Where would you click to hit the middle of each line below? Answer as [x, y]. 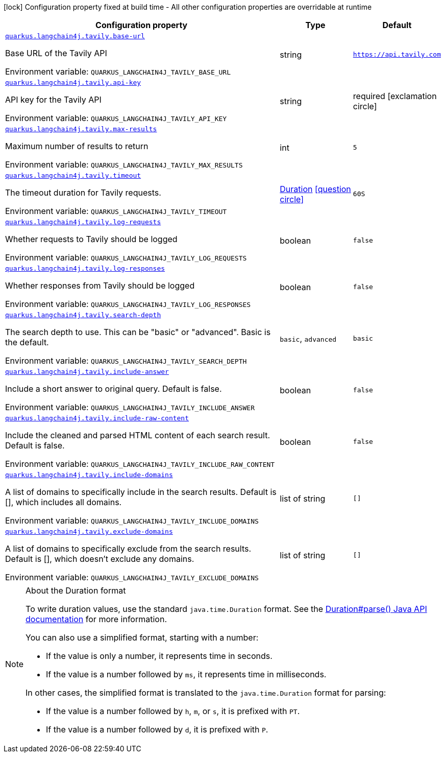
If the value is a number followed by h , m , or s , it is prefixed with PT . [173, 711]
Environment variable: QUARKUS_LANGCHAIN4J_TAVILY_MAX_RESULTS [124, 164]
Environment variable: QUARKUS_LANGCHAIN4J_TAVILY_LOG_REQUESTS [126, 257]
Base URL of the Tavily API [56, 53]
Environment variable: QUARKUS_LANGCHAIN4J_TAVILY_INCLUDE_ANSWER [130, 407]
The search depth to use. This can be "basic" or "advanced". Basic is [138, 332]
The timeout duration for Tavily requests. [83, 193]
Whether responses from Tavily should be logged [100, 286]
